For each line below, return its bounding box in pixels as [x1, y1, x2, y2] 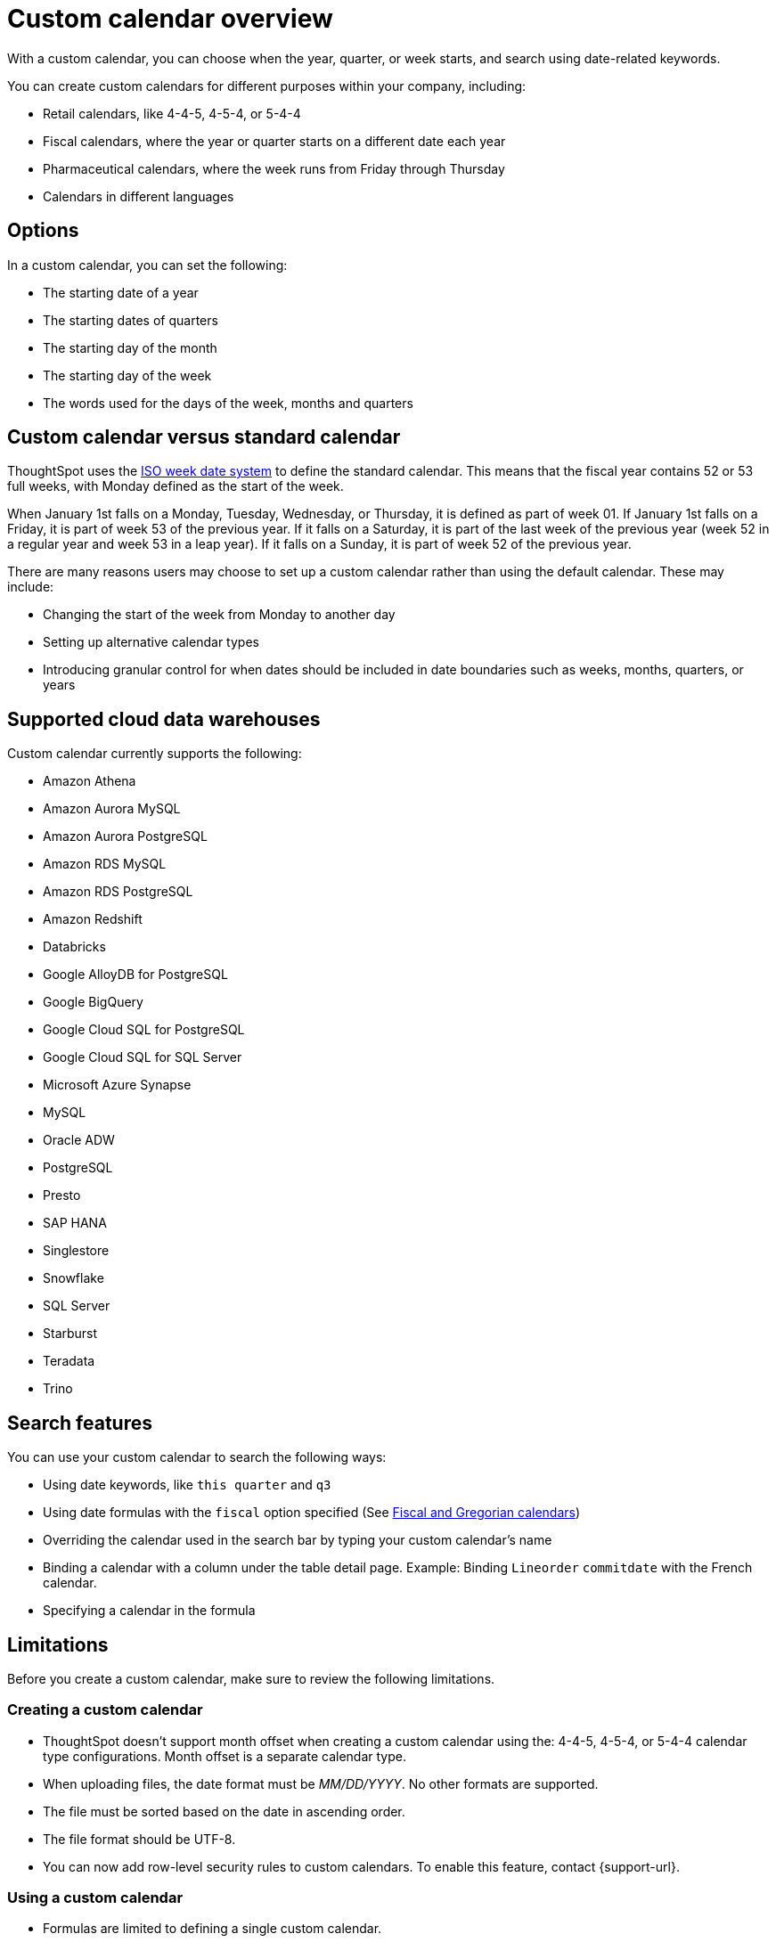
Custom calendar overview [7, 4, 333, 34]
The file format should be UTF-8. [43, 1831, 236, 1847]
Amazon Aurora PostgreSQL [43, 828, 208, 845]
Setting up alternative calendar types [43, 634, 259, 650]
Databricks [43, 939, 106, 955]
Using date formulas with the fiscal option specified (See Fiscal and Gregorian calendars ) [43, 1505, 581, 1521]
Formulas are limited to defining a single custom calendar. [43, 1921, 382, 1937]
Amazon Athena [43, 773, 136, 789]
